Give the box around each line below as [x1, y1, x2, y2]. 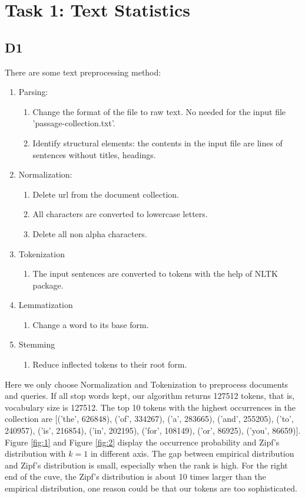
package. [32, 279, 64, 291]
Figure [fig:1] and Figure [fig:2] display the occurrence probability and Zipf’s [5, 435, 280, 448]
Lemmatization [18, 299, 73, 311]
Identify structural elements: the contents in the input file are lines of [32, 136, 283, 149]
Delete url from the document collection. [32, 188, 179, 200]
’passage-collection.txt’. [32, 117, 115, 129]
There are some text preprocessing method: [5, 65, 161, 78]
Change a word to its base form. [32, 318, 149, 330]
